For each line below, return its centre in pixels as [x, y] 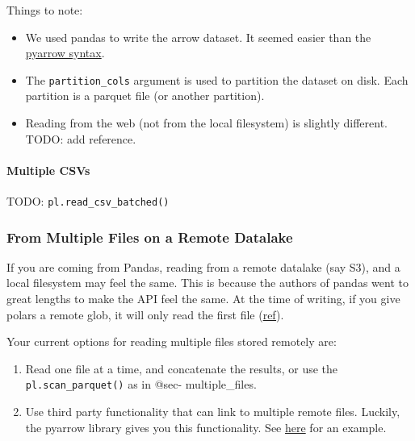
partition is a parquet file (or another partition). [145, 96]
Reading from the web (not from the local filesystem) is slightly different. [207, 123]
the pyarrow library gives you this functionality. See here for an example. [206, 427]
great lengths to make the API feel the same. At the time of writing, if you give [203, 299]
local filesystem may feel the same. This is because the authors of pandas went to [207, 283]
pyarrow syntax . [65, 53]
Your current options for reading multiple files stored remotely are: [172, 341]
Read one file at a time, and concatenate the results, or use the [182, 368]
